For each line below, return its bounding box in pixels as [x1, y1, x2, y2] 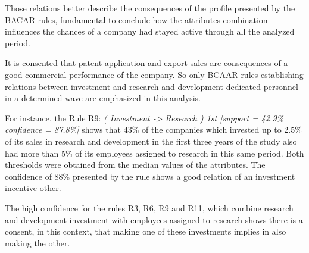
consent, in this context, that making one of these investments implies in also [5, 225, 286, 238]
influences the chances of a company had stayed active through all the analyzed [5, 25, 295, 38]
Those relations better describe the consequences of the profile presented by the [5, 2, 295, 14]
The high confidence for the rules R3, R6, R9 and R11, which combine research [5, 201, 294, 214]
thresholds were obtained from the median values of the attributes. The [5, 158, 266, 171]
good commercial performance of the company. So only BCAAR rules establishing [5, 68, 304, 80]
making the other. [5, 236, 70, 249]
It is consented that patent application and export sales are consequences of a [5, 57, 288, 69]
